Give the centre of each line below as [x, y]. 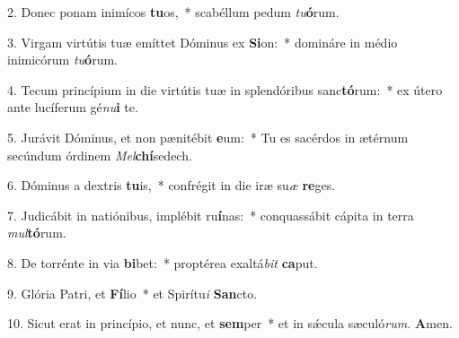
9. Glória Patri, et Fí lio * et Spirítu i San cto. [132, 293]
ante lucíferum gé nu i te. [73, 107]
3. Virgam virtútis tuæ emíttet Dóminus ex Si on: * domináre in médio [203, 42]
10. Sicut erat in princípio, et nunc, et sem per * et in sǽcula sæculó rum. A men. [230, 323]
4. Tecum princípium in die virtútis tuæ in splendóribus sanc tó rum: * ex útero [225, 89]
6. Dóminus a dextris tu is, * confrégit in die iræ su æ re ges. [172, 185]
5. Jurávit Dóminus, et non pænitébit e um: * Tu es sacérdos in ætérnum [208, 137]
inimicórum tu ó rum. [62, 60]
